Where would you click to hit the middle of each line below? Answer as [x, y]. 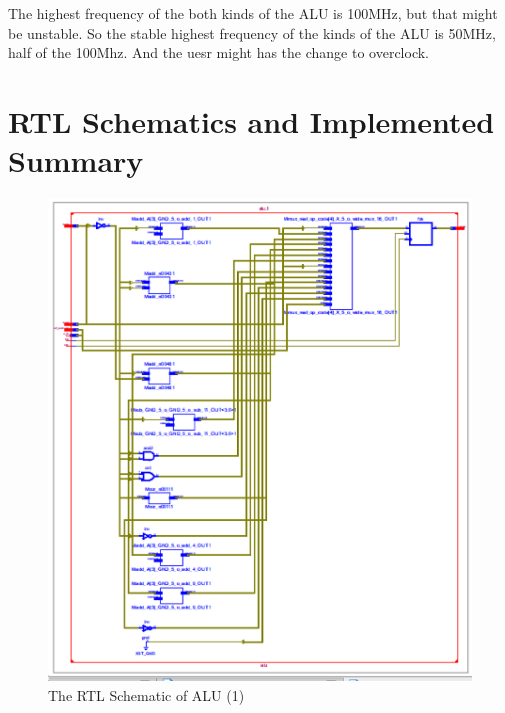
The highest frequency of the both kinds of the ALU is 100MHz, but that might [253, 13]
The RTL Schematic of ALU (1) [146, 694]
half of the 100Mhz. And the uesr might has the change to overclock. [218, 52]
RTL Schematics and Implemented [251, 120]
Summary [76, 160]
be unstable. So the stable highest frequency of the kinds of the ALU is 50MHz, [252, 32]
